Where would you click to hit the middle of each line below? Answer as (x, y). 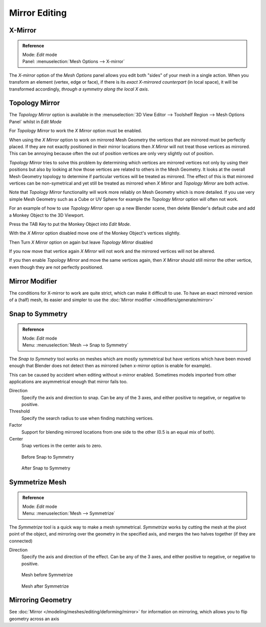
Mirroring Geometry (40, 600)
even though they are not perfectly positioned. (56, 267)
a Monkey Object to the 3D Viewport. (47, 215)
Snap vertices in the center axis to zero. (62, 446)
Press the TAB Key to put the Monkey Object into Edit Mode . (70, 224)
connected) (21, 541)
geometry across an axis (34, 619)
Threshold (19, 411)
